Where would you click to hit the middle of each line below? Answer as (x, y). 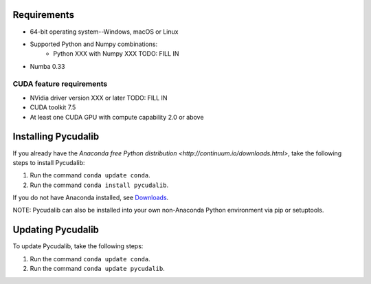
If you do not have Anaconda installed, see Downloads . (91, 198)
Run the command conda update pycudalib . (97, 269)
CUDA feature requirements (60, 84)
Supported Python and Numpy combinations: (94, 44)
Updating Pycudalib (56, 230)
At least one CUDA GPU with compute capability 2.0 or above (117, 117)
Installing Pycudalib (56, 136)
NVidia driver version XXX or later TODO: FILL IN (99, 98)
